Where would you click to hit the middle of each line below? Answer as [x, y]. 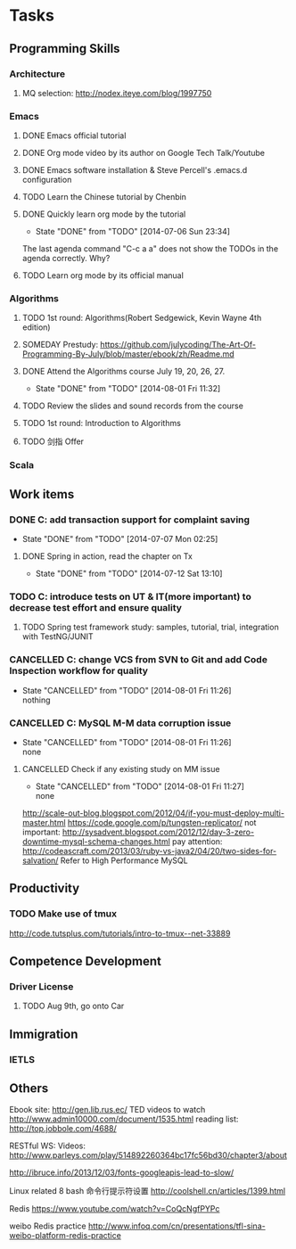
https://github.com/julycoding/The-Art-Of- [178, 345]
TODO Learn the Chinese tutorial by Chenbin [104, 197]
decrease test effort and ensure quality [96, 608]
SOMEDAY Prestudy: [60, 345]
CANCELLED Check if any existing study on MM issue [121, 768]
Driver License [41, 986]
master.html [44, 822]
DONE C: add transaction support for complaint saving [130, 520]
